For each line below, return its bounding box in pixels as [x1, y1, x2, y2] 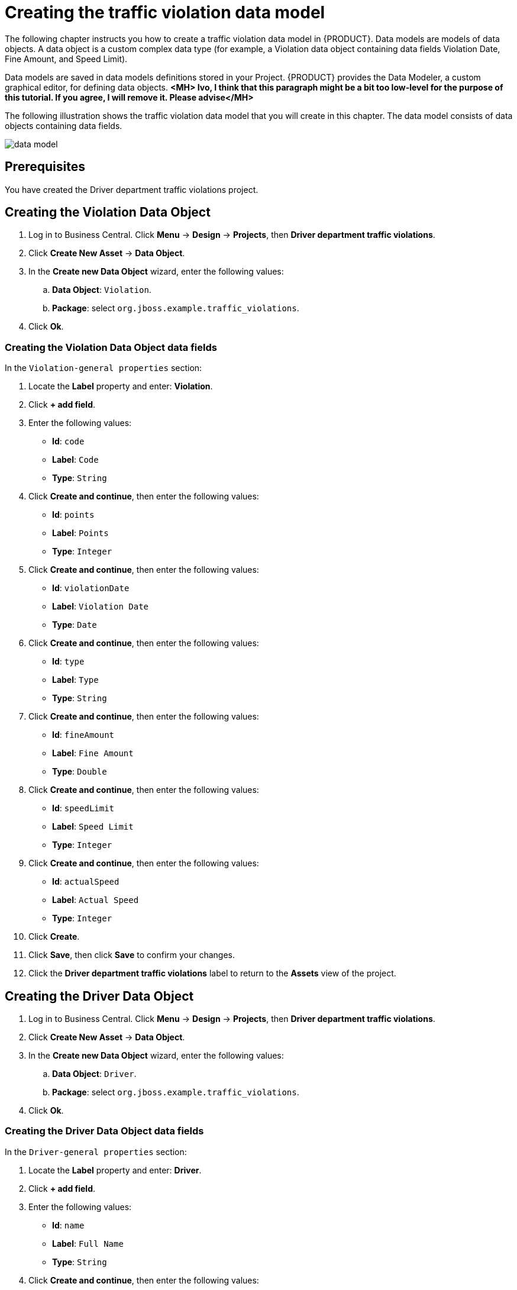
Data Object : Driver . [52, 1069, 137, 1079]
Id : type [52, 656, 85, 667]
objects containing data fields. [5, 120, 122, 131]
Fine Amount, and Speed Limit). [5, 53, 128, 64]
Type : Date [52, 620, 97, 630]
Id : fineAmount [52, 730, 115, 740]
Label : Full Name [52, 1238, 124, 1249]
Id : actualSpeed [52, 876, 119, 887]
